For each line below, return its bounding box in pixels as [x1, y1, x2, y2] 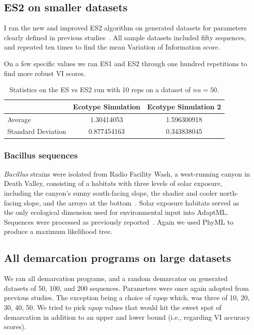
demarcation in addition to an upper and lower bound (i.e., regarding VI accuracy [4, 311, 251, 322]
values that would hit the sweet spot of [104, 302, 222, 312]
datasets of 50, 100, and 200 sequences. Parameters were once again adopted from [4, 283, 249, 293]
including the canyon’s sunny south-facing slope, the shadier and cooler [4, 187, 218, 198]
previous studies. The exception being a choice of [4, 292, 151, 303]
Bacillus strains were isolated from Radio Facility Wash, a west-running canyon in [4, 168, 250, 179]
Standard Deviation [7, 126, 67, 136]
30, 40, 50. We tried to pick [4, 302, 86, 312]
